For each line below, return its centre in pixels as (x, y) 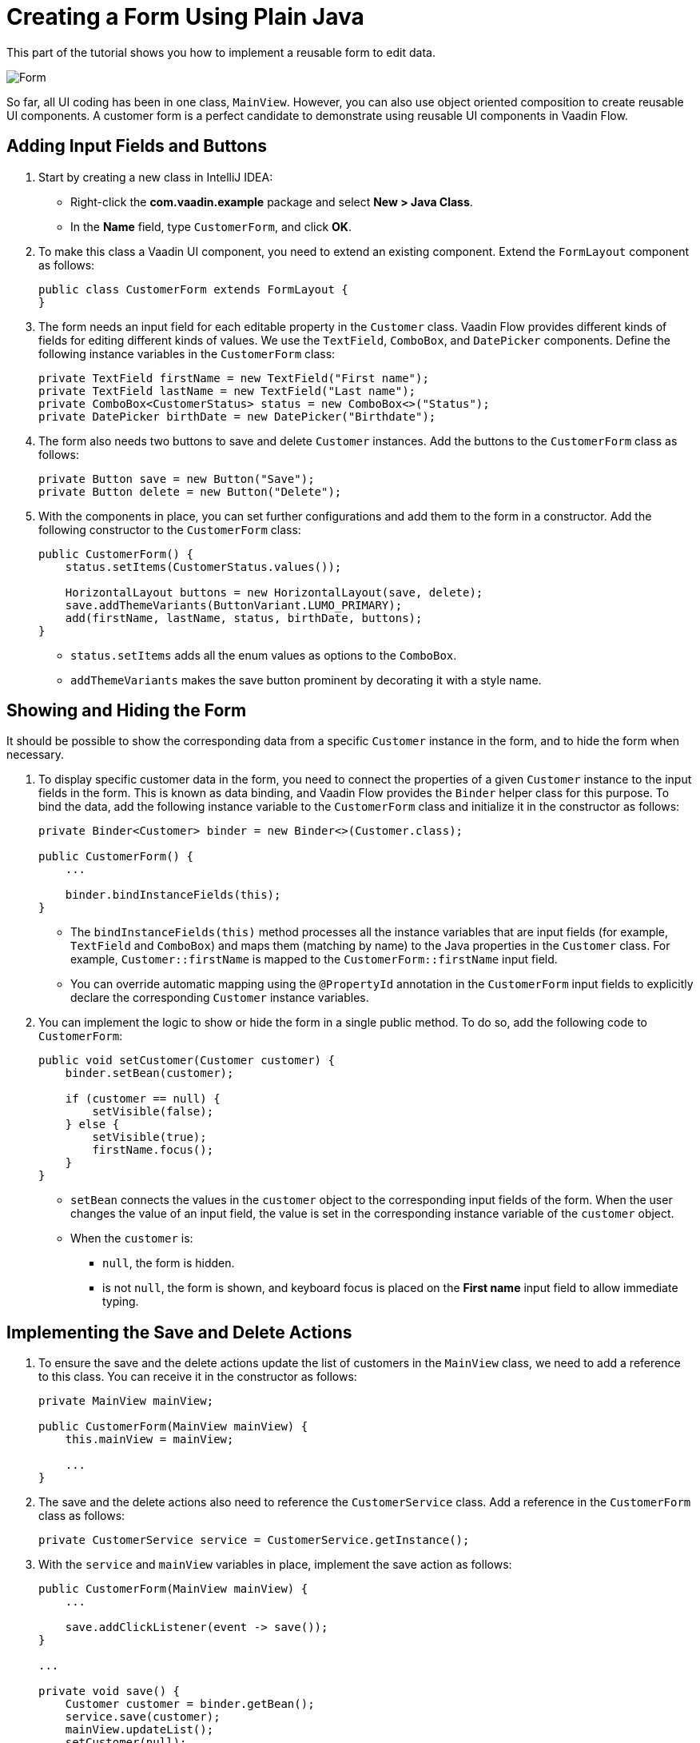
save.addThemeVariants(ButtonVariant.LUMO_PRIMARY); (234, 605)
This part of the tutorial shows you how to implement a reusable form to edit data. (221, 52)
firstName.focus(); (153, 1150)
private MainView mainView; (126, 1401)
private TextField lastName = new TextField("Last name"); (227, 391)
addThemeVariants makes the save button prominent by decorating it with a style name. (306, 680)
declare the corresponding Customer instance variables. (220, 998)
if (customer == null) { (143, 1099)
